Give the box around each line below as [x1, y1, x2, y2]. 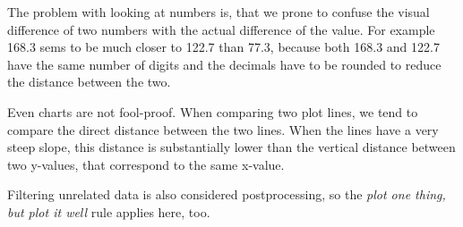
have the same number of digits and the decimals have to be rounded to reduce [7, 55, 442, 73]
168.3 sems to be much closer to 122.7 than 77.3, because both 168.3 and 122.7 [7, 38, 440, 56]
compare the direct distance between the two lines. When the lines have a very [7, 120, 439, 139]
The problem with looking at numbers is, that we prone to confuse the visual [7, 3, 430, 21]
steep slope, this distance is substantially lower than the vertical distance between [7, 138, 456, 156]
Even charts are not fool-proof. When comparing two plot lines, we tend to [7, 102, 418, 121]
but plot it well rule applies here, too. [7, 202, 210, 221]
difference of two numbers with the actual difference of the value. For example [7, 20, 435, 38]
